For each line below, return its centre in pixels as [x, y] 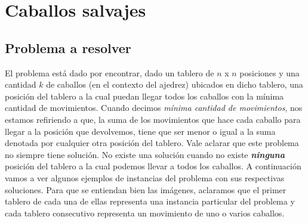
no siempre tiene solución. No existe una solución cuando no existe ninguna [145, 154]
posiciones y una [269, 72]
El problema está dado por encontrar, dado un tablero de [110, 72]
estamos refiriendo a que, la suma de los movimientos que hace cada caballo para [153, 119]
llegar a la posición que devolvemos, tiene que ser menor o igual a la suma [140, 131]
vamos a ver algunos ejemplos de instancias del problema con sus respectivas [145, 177]
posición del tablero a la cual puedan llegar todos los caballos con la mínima [144, 96]
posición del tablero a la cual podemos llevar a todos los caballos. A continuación [153, 166]
